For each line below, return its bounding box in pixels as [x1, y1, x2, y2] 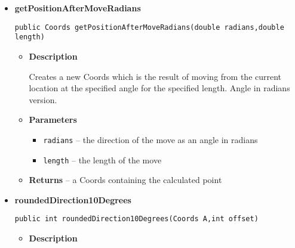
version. [29, 93, 57, 106]
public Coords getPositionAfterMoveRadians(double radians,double [14, 23, 284, 32]
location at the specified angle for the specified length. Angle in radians [29, 82, 290, 94]
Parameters [29, 113, 77, 126]
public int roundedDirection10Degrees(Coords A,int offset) [14, 215, 259, 224]
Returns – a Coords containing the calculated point [29, 173, 222, 186]
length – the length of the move [43, 153, 162, 166]
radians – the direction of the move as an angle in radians [43, 133, 258, 145]
